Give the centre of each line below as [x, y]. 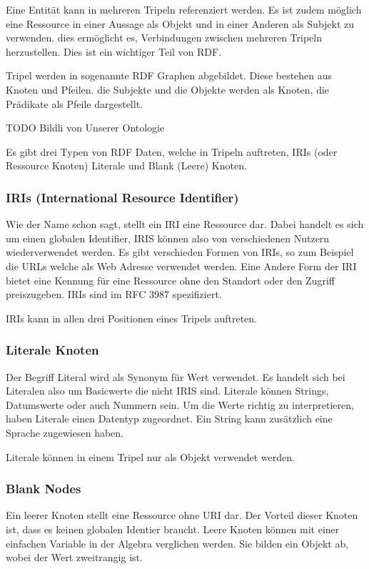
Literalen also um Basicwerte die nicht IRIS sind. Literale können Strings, [167, 391]
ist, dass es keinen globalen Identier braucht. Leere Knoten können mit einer [173, 529]
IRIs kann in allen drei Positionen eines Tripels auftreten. [132, 318]
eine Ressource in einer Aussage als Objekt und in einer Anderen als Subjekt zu [180, 23]
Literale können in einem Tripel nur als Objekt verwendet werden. [150, 456]
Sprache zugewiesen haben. [65, 432]
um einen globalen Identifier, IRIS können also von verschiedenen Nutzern [168, 238]
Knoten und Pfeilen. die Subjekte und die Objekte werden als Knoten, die [168, 89]
